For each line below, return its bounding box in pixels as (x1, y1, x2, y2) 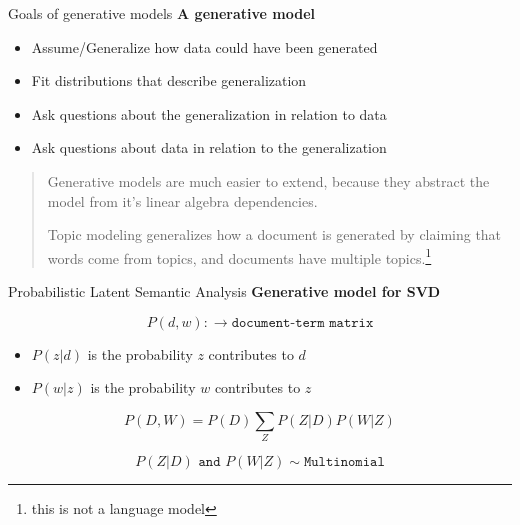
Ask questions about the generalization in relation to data (31, 103, 387, 124)
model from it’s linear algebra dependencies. (47, 190, 318, 211)
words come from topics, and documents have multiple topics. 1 (47, 244, 432, 268)
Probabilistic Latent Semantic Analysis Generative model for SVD (8, 281, 441, 301)
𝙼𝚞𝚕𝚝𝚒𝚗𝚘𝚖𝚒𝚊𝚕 (303, 455, 385, 470)
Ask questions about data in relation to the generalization (31, 137, 387, 158)
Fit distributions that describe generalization (31, 70, 307, 91)
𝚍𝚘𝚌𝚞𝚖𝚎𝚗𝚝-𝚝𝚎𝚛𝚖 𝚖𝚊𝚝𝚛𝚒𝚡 (231, 315, 374, 330)
